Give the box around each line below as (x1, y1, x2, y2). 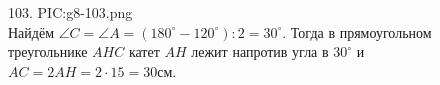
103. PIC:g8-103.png (8, 2, 133, 22)
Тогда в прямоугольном (290, 21, 432, 42)
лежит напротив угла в (191, 41, 329, 62)
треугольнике (8, 41, 88, 62)
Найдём (8, 21, 55, 42)
